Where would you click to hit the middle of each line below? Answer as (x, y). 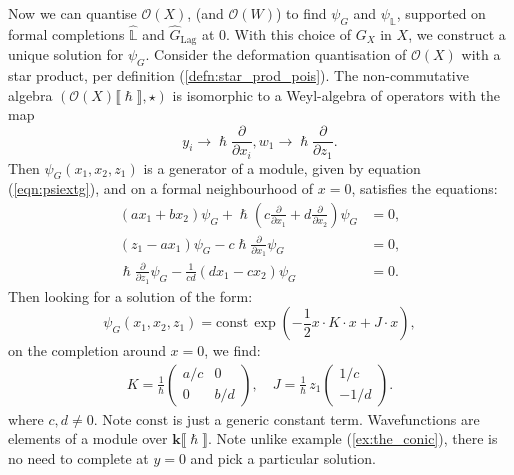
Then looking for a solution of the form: (130, 295)
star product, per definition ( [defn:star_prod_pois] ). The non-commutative (238, 75)
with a (481, 54)
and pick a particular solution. (283, 457)
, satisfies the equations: (424, 188)
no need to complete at (78, 457)
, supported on (441, 13)
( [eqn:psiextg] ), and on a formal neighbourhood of (161, 188)
